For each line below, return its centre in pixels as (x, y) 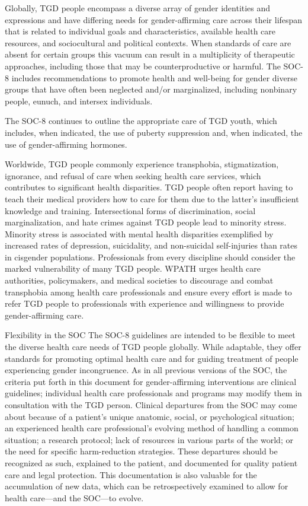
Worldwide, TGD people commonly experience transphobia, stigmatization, (142, 164)
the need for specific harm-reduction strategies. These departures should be (141, 451)
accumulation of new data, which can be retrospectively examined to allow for (147, 486)
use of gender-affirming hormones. (66, 144)
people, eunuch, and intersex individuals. (79, 101)
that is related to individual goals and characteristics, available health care (140, 31)
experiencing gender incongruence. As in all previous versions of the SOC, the (146, 370)
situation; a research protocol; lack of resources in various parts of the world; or (149, 439)
